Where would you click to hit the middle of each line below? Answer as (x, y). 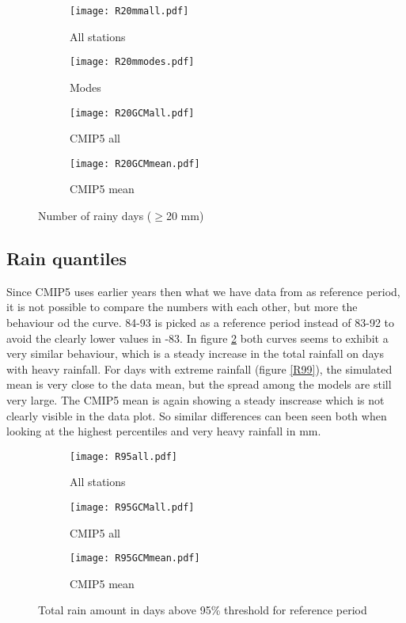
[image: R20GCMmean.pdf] (135, 163)
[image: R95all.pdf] (124, 456)
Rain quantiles (67, 258)
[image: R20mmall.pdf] (129, 11)
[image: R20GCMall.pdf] (132, 113)
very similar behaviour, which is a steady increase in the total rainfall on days (195, 353)
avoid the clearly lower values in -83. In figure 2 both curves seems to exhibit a (197, 338)
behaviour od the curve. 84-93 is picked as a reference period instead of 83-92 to (201, 322)
